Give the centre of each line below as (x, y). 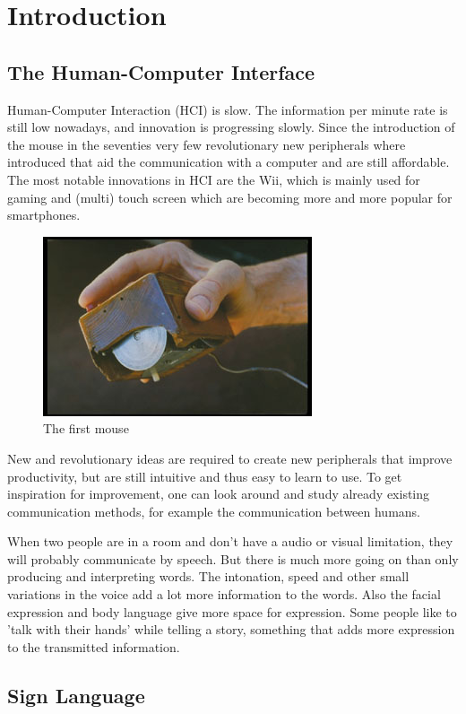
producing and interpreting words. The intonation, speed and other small (208, 576)
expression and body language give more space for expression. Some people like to (232, 611)
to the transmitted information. (94, 646)
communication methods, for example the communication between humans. (214, 511)
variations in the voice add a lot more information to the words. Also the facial (224, 594)
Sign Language (76, 695)
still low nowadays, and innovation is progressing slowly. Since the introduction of (231, 127)
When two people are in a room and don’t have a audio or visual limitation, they (230, 541)
